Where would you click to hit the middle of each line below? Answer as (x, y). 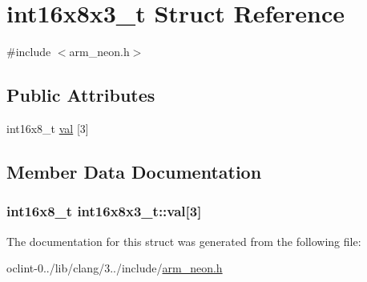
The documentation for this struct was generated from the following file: (184, 241)
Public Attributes (81, 95)
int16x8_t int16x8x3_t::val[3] (104, 211)
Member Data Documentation (134, 171)
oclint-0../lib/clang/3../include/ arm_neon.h (115, 268)
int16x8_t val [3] (48, 128)
